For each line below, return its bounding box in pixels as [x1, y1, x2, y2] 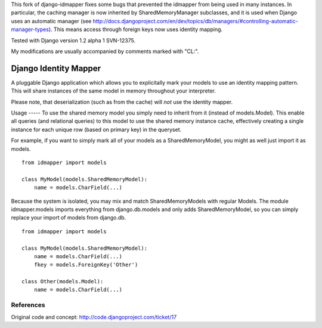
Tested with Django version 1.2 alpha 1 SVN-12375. [11, 36, 136, 44]
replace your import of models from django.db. [11, 214, 126, 221]
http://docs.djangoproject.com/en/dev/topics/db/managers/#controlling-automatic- [92, 17, 298, 24]
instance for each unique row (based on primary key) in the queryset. [11, 126, 182, 133]
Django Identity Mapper [11, 63, 101, 73]
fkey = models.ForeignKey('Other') [33, 261, 138, 268]
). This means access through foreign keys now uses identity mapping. [48, 26, 223, 33]
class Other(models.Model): [21, 278, 104, 285]
